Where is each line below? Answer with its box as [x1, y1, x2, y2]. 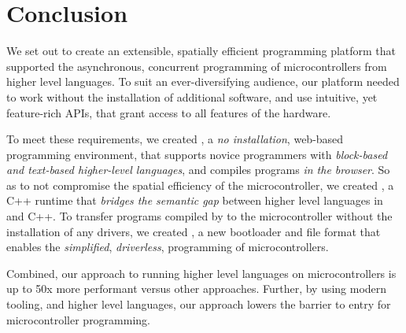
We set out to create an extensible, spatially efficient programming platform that [6, 43, 397, 59]
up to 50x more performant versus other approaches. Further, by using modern [6, 280, 387, 297]
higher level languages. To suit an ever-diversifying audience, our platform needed [6, 73, 400, 90]
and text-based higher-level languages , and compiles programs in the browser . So [6, 161, 390, 178]
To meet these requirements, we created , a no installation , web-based [6, 131, 344, 147]
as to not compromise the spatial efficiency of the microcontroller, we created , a [6, 176, 394, 193]
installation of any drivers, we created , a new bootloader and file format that [6, 223, 381, 239]
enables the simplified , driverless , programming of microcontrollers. [6, 239, 329, 255]
